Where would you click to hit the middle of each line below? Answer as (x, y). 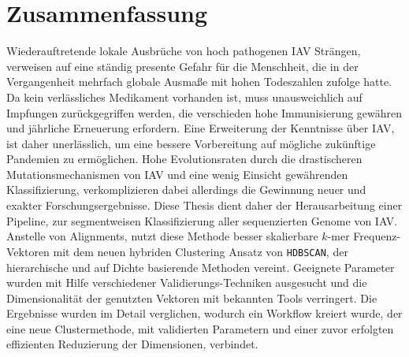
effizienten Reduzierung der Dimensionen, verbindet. (132, 344)
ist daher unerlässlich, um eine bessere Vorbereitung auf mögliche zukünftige (191, 143)
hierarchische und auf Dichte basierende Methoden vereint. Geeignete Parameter (201, 267)
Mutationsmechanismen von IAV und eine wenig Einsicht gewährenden (177, 174)
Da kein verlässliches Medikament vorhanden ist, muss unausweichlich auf (184, 97)
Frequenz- (377, 236)
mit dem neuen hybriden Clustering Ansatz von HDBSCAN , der (201, 251)
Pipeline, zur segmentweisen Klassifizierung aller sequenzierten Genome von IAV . (202, 220)
